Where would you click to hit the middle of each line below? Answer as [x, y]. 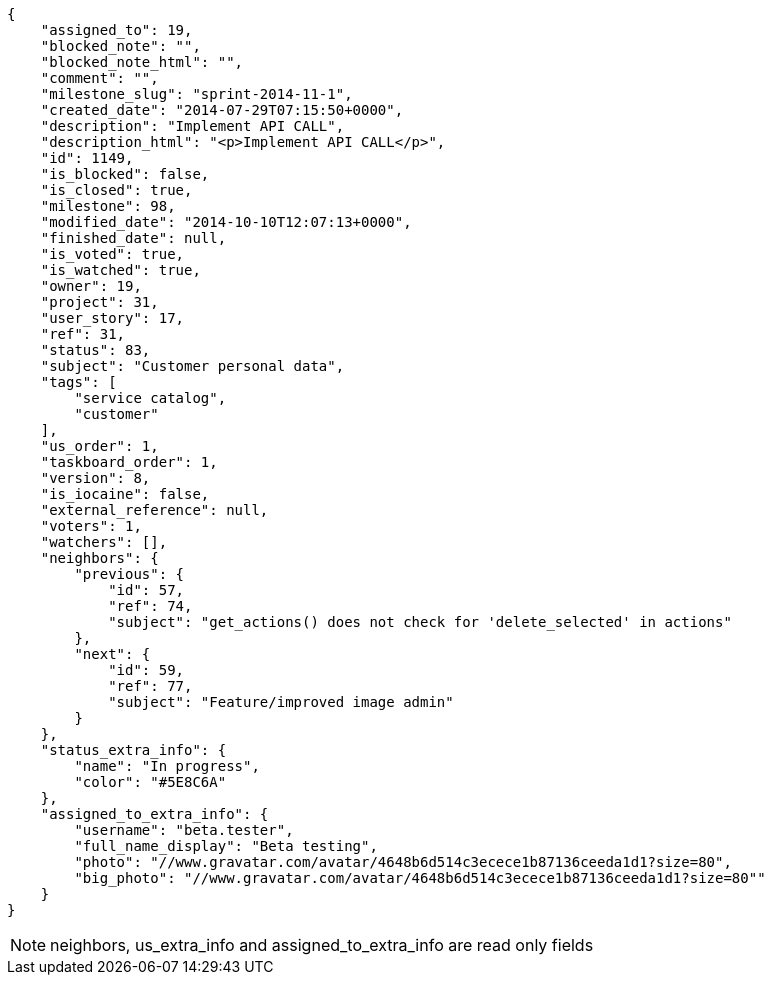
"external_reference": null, [154, 510]
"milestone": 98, [108, 206]
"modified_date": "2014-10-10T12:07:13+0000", [226, 222]
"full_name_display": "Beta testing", [226, 846]
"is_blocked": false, [125, 174]
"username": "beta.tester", [184, 830]
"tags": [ [78, 382]
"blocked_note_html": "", [142, 62]
